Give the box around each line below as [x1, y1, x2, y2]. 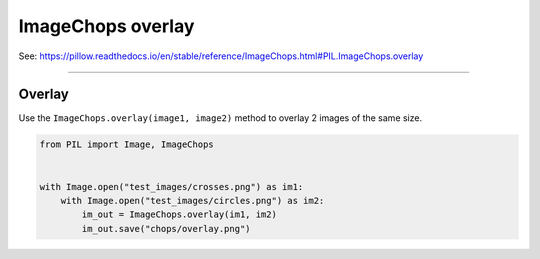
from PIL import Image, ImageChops [39, 139, 214, 150]
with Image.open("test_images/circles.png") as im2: [60, 195, 325, 206]
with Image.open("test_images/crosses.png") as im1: [39, 181, 304, 192]
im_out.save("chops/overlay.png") [81, 223, 251, 234]
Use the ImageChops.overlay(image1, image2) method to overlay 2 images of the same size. [18, 112, 423, 124]
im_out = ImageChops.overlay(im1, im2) [81, 209, 277, 220]
